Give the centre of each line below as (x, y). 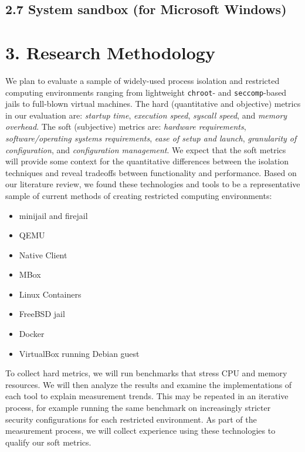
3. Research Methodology (110, 52)
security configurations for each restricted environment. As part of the (131, 419)
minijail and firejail (53, 215)
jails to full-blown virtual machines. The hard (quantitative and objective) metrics (153, 104)
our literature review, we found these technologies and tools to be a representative (153, 184)
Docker (32, 334)
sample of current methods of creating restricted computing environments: (139, 195)
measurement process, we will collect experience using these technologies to (140, 431)
